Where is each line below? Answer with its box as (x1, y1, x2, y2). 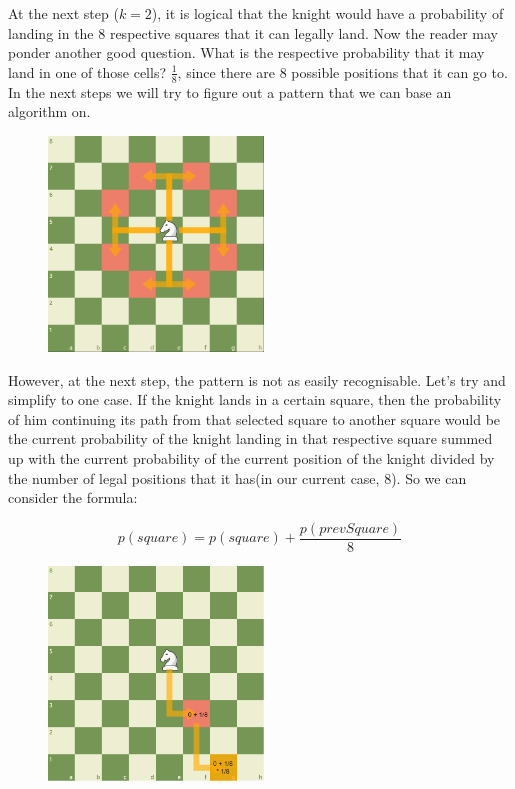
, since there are (177, 61, 275, 82)
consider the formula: (8, 487, 138, 508)
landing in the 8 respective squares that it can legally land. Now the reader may (8, 22, 498, 43)
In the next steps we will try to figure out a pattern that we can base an (8, 81, 452, 102)
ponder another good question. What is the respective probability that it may (8, 42, 485, 63)
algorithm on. (8, 101, 91, 122)
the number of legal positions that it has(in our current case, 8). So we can (8, 467, 467, 488)
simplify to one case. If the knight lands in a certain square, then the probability (8, 389, 502, 410)
